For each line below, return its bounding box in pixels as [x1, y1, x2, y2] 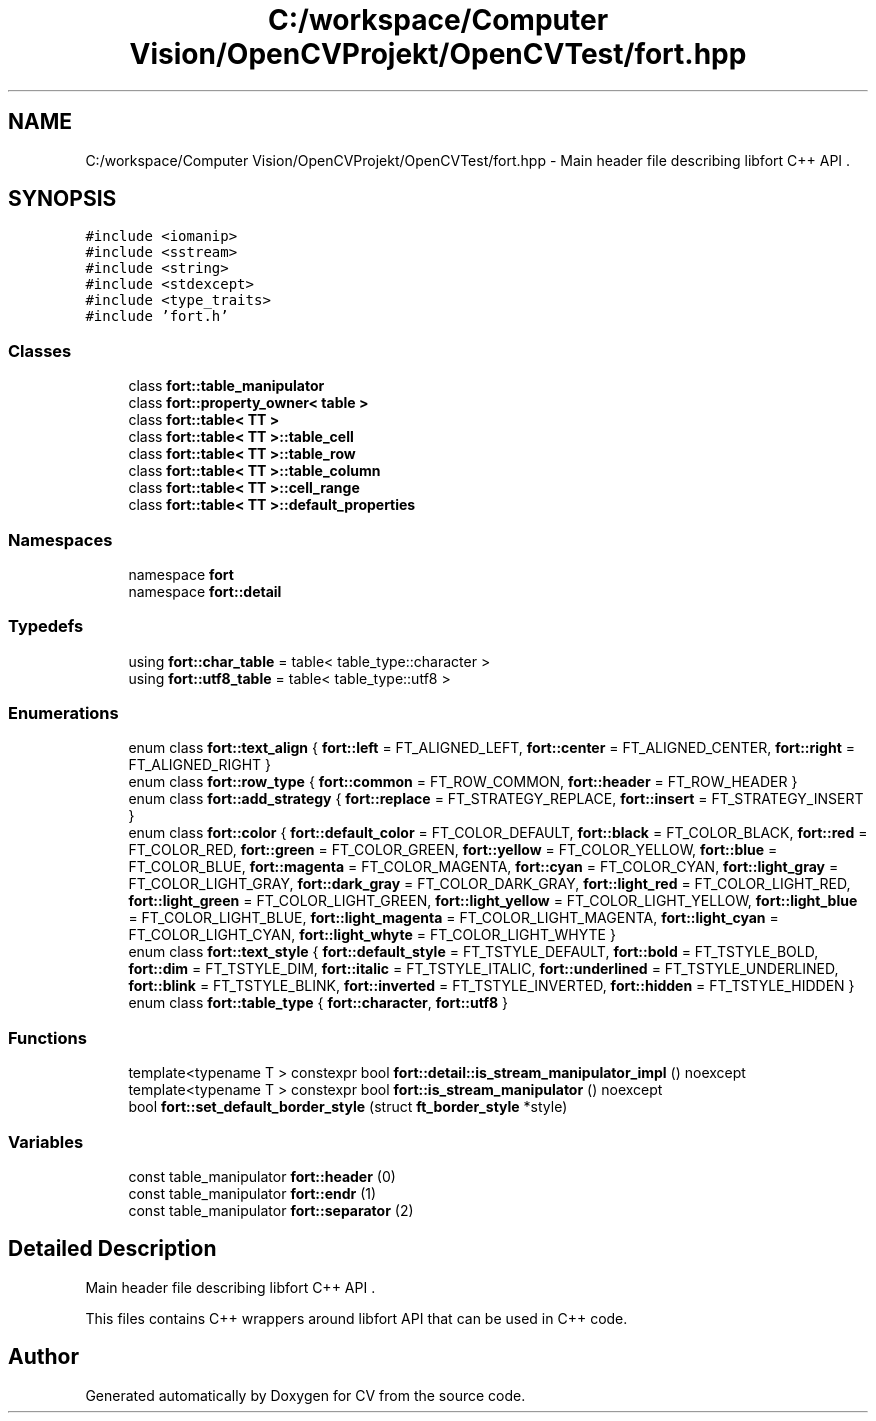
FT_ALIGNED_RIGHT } [128, 756, 271, 774]
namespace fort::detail [128, 582, 282, 600]
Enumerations [8, 703, 119, 724]
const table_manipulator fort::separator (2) [128, 1201, 414, 1219]
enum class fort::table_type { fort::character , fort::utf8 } [128, 994, 508, 1012]
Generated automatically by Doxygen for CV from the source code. [85, 1386, 526, 1404]
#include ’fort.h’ [85, 308, 229, 325]
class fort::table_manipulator [128, 377, 325, 395]
